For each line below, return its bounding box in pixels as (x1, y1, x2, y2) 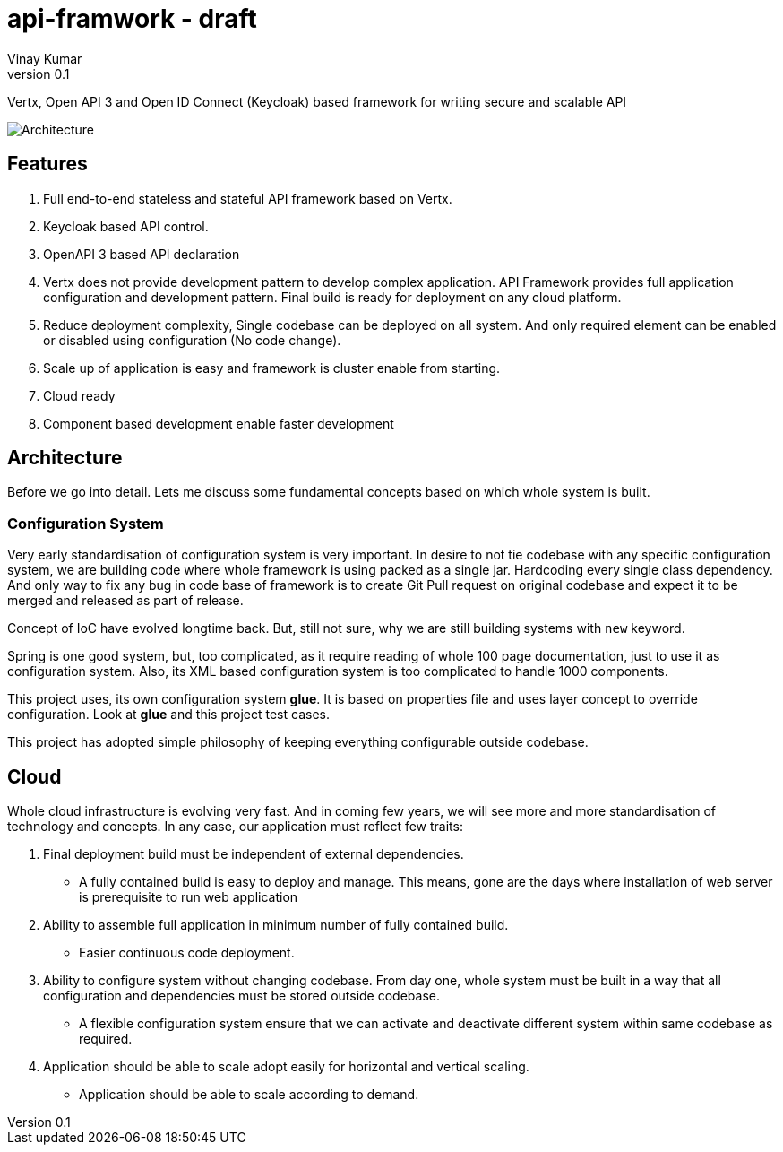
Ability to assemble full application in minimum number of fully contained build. (43, 917, 509, 933)
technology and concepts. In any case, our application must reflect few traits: (7, 819, 463, 835)
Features (7, 152, 88, 176)
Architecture (7, 446, 123, 470)
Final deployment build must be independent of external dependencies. (43, 846, 464, 862)
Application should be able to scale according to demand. (79, 1087, 419, 1103)
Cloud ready (43, 387, 116, 403)
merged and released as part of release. (7, 593, 244, 609)
